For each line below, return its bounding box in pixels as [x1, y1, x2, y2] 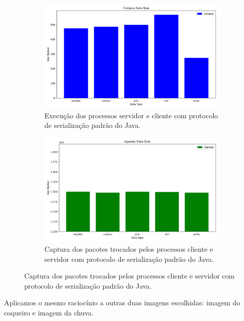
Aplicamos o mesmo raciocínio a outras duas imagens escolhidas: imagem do [4, 297, 240, 308]
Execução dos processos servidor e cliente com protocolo [44, 110, 218, 120]
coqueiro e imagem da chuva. [4, 307, 93, 317]
